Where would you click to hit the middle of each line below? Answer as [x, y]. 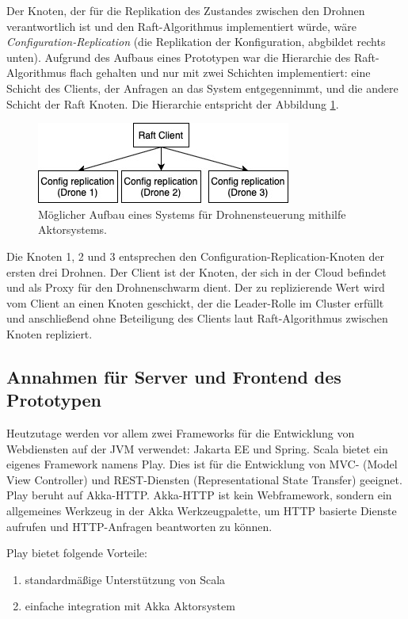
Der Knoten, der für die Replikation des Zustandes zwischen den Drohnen [186, 10]
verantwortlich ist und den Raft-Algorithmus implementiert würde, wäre [181, 26]
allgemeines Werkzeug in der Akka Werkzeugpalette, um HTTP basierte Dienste [202, 511]
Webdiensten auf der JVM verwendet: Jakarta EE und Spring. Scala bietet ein [197, 448]
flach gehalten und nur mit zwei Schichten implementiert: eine [220, 73]
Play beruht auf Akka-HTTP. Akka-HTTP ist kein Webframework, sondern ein [199, 495]
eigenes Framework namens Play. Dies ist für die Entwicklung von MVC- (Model [202, 464]
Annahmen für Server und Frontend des [174, 376]
